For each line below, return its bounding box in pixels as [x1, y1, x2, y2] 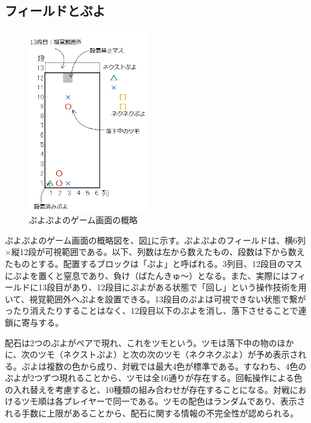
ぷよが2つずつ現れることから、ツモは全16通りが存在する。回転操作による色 [5, 371, 303, 384]
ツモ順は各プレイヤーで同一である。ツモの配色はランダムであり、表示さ [21, 395, 306, 407]
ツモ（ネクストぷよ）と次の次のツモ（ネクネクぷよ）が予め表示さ [38, 348, 298, 361]
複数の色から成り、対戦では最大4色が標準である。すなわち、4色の [46, 359, 307, 372]
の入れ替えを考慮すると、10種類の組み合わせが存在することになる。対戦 [5, 383, 290, 395]
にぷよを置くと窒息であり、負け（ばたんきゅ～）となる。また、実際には [5, 269, 289, 281]
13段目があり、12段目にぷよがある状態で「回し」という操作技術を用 [38, 281, 307, 293]
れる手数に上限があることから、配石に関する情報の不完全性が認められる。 [5, 407, 298, 419]
